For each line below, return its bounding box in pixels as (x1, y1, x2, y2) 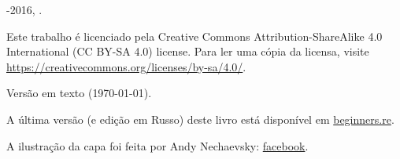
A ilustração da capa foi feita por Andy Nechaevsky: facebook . (6, 137, 309, 154)
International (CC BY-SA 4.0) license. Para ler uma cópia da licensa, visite (6, 43, 369, 60)
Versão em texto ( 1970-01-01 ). (6, 85, 152, 101)
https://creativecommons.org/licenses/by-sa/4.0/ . (6, 58, 246, 74)
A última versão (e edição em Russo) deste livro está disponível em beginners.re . (6, 110, 394, 127)
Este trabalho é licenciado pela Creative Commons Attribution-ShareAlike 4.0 (6, 27, 383, 44)
